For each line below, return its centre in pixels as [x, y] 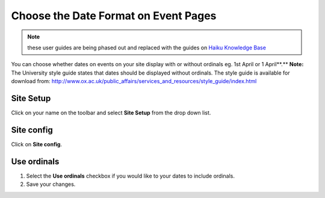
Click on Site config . [37, 144]
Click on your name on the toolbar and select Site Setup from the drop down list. [111, 113]
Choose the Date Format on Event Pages [114, 16]
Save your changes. [51, 184]
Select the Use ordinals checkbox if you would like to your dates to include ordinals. [130, 176]
